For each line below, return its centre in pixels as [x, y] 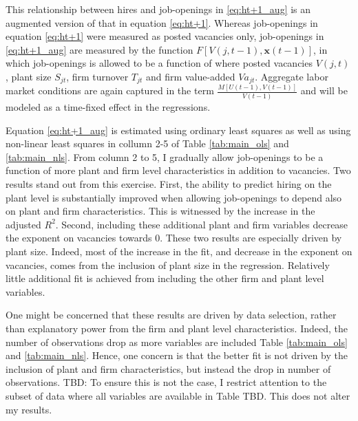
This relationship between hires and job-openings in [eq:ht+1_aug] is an [158, 9]
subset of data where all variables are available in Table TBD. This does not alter [178, 395]
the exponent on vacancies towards [79, 238]
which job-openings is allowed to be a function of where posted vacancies [159, 63]
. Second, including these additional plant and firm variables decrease [202, 224]
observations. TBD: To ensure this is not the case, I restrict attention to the [166, 382]
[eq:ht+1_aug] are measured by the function [99, 49]
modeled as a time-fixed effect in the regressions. [108, 107]
